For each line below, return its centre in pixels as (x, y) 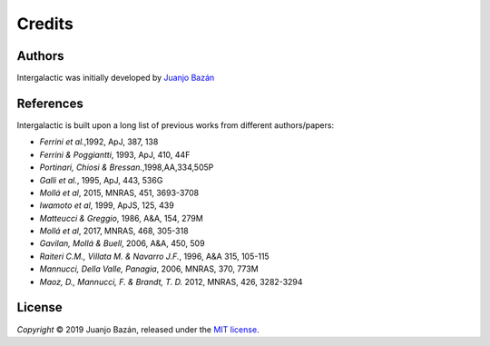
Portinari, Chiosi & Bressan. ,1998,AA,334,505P (127, 167)
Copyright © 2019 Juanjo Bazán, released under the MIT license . (138, 329)
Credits (45, 24)
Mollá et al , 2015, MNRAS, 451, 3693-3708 (119, 193)
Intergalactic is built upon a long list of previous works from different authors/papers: (176, 125)
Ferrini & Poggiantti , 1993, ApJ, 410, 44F (115, 154)
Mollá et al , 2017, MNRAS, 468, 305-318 (114, 231)
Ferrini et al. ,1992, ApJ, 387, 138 (99, 142)
